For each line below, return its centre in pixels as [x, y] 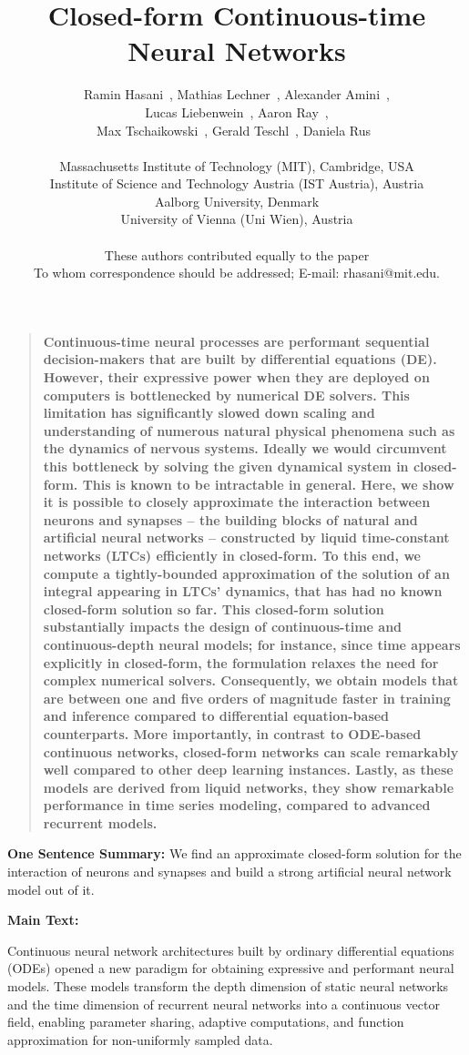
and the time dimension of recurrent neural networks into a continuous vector [224, 1004]
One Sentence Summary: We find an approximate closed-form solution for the [234, 853]
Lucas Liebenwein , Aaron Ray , [237, 112]
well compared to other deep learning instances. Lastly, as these [248, 770]
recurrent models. [100, 822]
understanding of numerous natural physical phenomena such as [249, 430]
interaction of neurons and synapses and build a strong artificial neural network [229, 872]
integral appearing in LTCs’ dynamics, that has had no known [243, 591]
